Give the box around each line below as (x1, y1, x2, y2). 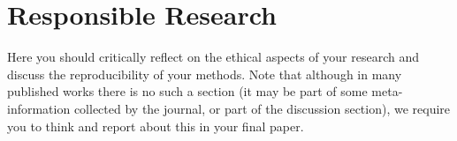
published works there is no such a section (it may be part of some (7, 82, 368, 100)
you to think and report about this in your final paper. (7, 116, 304, 135)
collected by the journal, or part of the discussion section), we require (73, 99, 451, 117)
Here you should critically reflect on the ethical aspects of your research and (7, 48, 420, 66)
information (7, 99, 71, 117)
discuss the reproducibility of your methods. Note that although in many (7, 64, 402, 83)
